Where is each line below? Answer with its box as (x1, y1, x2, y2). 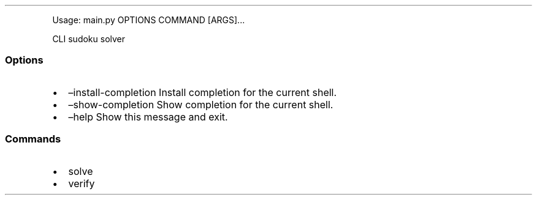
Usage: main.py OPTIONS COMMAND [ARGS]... (52, 15, 245, 25)
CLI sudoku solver (52, 34, 126, 44)
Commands (5, 133, 61, 146)
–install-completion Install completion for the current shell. (68, 86, 337, 98)
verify (68, 177, 95, 190)
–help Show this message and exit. (68, 110, 228, 123)
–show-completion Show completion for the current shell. (68, 98, 333, 111)
